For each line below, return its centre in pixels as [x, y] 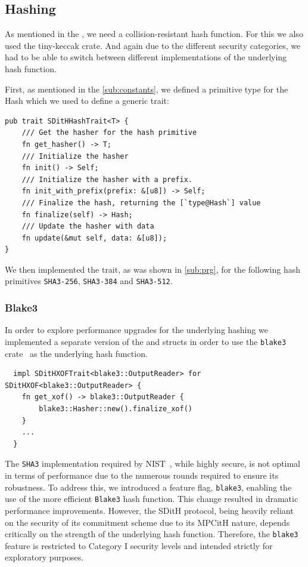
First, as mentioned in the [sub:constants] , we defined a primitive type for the [147, 89]
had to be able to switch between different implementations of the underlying [146, 57]
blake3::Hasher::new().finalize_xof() [116, 409]
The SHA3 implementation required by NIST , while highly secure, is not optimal [153, 463]
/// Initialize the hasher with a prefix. [107, 179]
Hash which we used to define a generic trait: [87, 101]
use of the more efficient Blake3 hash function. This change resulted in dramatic [152, 499]
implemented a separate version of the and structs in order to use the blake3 [146, 341]
